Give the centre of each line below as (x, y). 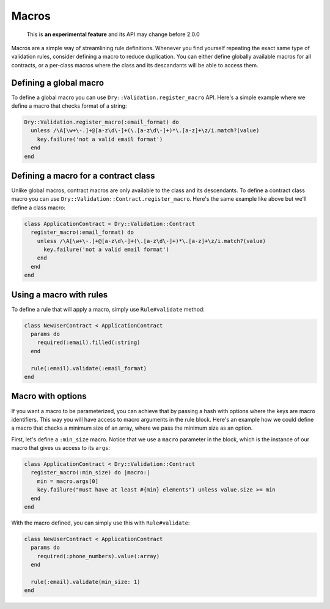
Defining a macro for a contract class (83, 175)
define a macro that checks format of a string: (69, 106)
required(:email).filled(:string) (89, 342)
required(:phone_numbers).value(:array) (98, 556)
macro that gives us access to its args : (61, 448)
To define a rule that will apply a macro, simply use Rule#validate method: (108, 309)
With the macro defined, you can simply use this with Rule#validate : (101, 523)
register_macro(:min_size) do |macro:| (90, 473)
